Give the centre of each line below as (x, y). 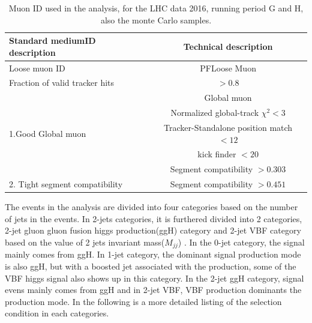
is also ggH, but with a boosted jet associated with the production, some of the (151, 266)
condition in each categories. (57, 313)
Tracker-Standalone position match (228, 127)
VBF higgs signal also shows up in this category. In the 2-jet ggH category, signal (154, 278)
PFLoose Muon (228, 68)
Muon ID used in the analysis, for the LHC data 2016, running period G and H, (156, 8)
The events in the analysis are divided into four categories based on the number (151, 207)
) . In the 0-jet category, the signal (241, 242)
